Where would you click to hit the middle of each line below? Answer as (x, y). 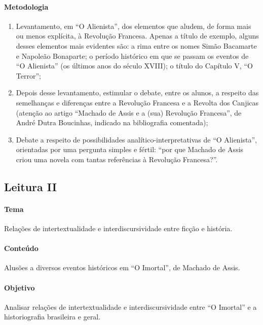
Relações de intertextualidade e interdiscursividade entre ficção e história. (118, 228)
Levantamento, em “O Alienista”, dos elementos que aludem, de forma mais (134, 26)
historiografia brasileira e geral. (52, 317)
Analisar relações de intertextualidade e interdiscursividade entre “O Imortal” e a (130, 306)
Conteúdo (21, 248)
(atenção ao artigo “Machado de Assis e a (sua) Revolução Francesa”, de (129, 112)
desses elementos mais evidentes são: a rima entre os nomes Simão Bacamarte (136, 45)
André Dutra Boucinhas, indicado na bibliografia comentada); (112, 122)
